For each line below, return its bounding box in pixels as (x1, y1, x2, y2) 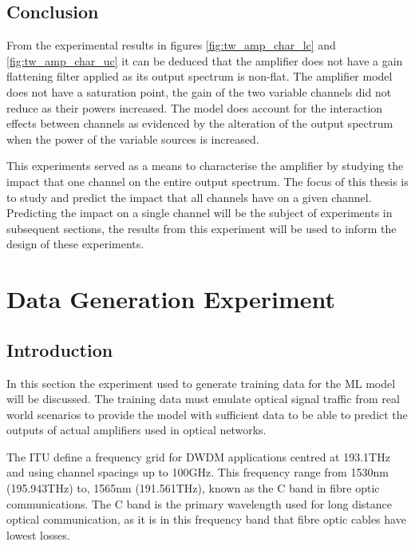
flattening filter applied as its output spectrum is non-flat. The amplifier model (6, 68, 393, 85)
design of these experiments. (6, 235, 144, 252)
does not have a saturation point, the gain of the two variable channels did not (6, 83, 392, 100)
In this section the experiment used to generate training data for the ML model (6, 374, 396, 391)
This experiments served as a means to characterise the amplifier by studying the (6, 157, 404, 174)
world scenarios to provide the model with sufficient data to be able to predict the (6, 406, 408, 422)
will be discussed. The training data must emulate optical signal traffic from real (6, 390, 400, 407)
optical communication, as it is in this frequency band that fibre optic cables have (6, 511, 406, 528)
